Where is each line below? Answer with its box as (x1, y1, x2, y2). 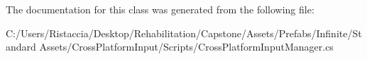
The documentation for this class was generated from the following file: (6, 2, 314, 16)
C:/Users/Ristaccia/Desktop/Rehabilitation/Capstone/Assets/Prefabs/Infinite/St (6, 25, 362, 40)
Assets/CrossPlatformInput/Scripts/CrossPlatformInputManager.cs (39, 39, 334, 54)
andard (6, 39, 36, 54)
